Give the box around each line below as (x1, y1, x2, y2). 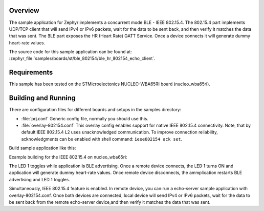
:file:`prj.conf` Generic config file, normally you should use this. (21, 115, 149, 121)
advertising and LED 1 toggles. (9, 176, 70, 182)
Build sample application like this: (9, 145, 76, 151)
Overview (9, 6, 40, 15)
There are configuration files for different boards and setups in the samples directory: (9, 107, 181, 113)
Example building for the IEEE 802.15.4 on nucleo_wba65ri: (9, 154, 127, 160)
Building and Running (9, 94, 76, 102)
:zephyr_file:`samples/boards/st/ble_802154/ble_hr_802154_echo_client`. (9, 56, 155, 61)
